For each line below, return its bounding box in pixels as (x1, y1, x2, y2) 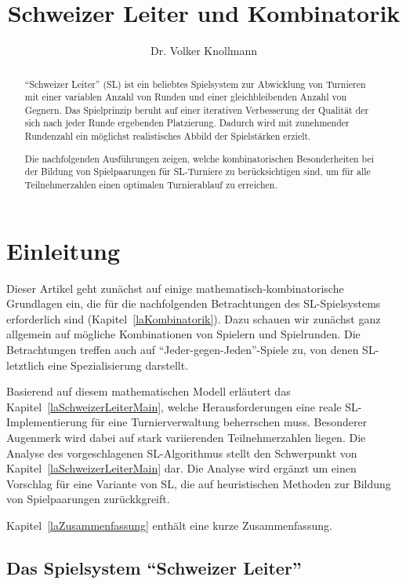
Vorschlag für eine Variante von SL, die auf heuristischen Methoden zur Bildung (6, 475, 391, 491)
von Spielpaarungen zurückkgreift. (6, 491, 170, 507)
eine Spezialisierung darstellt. (48, 356, 189, 373)
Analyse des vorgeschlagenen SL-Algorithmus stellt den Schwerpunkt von (6, 444, 357, 461)
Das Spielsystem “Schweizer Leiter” (6, 555, 302, 579)
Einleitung (6, 234, 121, 266)
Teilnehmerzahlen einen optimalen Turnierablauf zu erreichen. (24, 178, 277, 191)
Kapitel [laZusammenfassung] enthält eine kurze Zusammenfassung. (6, 516, 332, 533)
